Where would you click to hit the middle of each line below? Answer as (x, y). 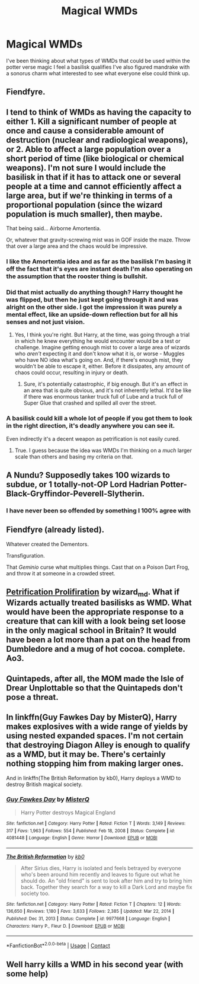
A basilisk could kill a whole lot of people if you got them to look (99, 418)
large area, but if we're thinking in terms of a (89, 195)
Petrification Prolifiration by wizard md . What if (93, 593)
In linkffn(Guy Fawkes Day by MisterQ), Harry (92, 717)
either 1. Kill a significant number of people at (91, 121)
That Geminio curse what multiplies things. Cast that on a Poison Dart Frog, (98, 567)
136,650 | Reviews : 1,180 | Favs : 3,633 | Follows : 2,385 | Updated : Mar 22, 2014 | (90, 912)
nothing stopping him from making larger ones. (95, 764)
